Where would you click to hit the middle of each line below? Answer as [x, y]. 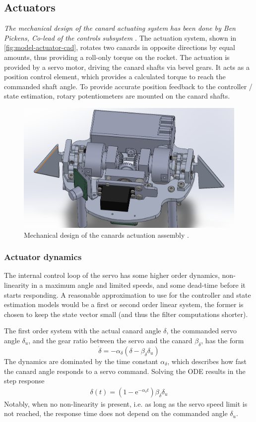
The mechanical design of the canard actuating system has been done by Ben [120, 28]
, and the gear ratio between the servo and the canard [110, 340]
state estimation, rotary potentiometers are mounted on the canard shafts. [117, 96]
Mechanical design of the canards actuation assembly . [106, 235]
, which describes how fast [207, 361]
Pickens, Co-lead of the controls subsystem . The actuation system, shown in [120, 37]
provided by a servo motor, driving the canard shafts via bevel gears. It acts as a [127, 67]
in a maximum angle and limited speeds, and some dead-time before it [138, 285]
